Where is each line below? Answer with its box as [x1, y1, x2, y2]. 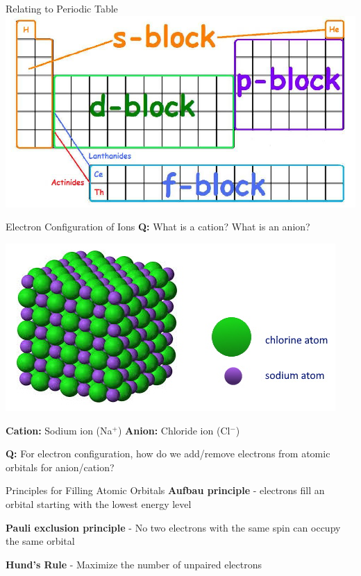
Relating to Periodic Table [6, 1, 118, 15]
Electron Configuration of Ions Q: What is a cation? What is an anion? [6, 219, 310, 234]
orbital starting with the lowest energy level [6, 496, 192, 511]
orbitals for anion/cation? [6, 459, 115, 474]
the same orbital [6, 534, 75, 548]
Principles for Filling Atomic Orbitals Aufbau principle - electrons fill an [6, 483, 325, 498]
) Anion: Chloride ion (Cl [117, 423, 230, 437]
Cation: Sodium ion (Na [6, 423, 112, 437]
